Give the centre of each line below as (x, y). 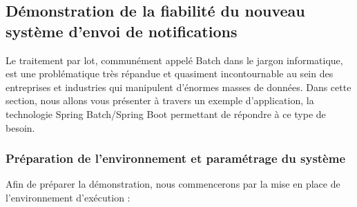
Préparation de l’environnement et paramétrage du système (176, 158)
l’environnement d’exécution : (68, 197)
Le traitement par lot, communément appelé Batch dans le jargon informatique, (174, 60)
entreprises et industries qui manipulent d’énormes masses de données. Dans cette (178, 87)
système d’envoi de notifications (122, 31)
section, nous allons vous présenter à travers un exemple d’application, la (160, 100)
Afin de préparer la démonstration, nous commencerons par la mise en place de (173, 184)
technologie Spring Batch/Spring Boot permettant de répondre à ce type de (166, 114)
